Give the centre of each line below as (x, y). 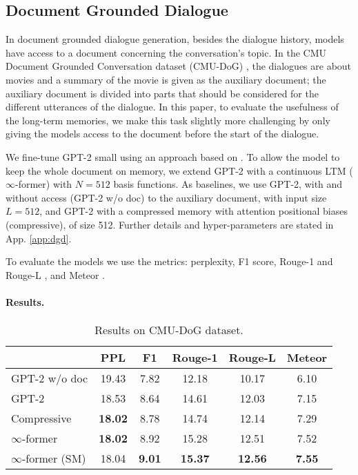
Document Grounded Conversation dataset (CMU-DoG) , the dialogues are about (179, 66)
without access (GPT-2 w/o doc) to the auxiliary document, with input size (166, 197)
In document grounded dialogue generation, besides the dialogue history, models (175, 39)
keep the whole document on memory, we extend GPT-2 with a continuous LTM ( (179, 170)
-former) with (44, 184)
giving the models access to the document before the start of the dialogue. (162, 134)
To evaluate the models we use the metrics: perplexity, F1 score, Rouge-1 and (169, 261)
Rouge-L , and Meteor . (55, 274)
